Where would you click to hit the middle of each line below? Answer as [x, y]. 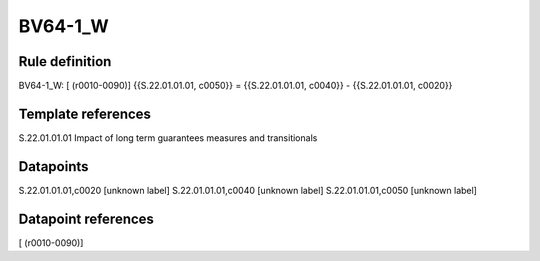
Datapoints [53, 166]
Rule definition [65, 61]
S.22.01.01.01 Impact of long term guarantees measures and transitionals [168, 137]
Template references [85, 113]
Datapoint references [86, 218]
